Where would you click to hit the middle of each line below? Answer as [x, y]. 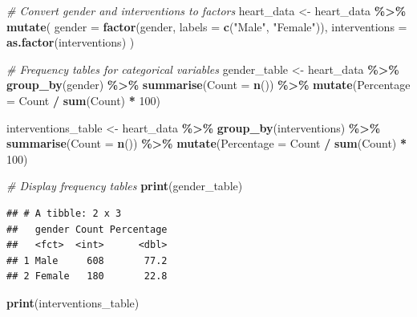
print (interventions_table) [73, 302]
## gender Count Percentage [87, 229]
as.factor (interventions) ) [71, 42]
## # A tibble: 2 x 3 [64, 213]
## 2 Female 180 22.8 [87, 276]
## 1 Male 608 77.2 [87, 260]
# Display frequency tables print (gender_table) [125, 186]
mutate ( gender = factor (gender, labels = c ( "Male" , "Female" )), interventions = [207, 26]
